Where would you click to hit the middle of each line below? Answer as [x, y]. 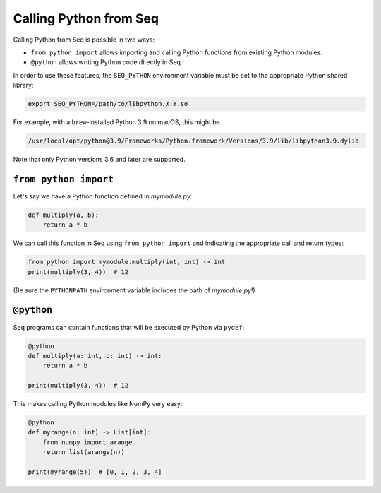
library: [23, 85]
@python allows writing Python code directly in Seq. [107, 62]
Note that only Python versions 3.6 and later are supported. [99, 160]
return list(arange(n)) [84, 452]
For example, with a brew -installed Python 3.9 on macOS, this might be [116, 122]
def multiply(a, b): [63, 215]
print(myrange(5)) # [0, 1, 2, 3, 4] [95, 472]
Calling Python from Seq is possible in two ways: [84, 40]
